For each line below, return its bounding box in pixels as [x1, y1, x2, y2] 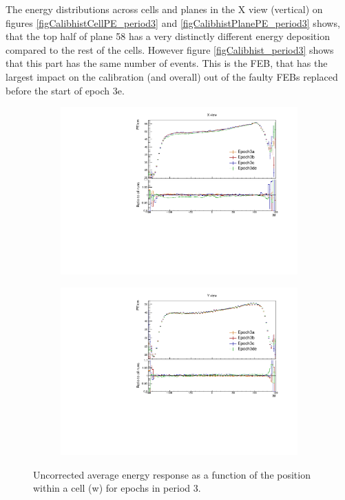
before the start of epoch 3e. [6, 83, 125, 97]
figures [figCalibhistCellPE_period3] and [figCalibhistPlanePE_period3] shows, [6, 15, 340, 30]
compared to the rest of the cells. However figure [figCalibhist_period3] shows [6, 42, 334, 57]
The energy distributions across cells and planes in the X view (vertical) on [6, 2, 323, 16]
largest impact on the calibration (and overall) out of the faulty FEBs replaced [6, 69, 338, 83]
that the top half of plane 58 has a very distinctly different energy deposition [6, 29, 330, 43]
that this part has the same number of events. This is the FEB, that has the [6, 56, 328, 70]
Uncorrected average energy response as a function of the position [33, 467, 311, 481]
